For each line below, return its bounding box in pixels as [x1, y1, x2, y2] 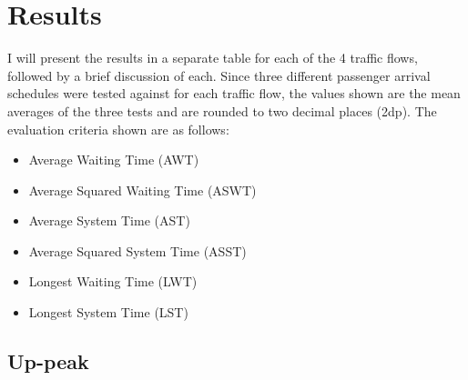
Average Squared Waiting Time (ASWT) [28, 180, 257, 199]
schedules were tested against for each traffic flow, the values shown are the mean [7, 84, 461, 103]
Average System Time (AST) [28, 211, 190, 230]
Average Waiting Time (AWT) [28, 150, 199, 169]
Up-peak [7, 347, 89, 375]
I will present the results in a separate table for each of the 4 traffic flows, [7, 48, 418, 67]
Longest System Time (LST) [28, 303, 188, 322]
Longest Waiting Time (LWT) [28, 272, 198, 291]
